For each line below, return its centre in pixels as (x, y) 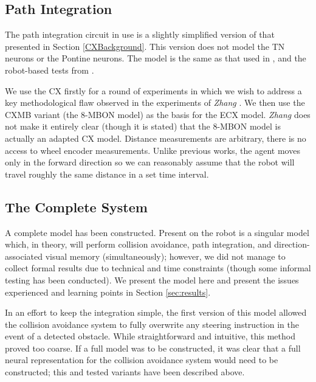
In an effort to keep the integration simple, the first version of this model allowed (156, 312)
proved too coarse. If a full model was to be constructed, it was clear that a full (153, 348)
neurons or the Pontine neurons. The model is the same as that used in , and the (156, 58)
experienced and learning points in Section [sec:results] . (108, 292)
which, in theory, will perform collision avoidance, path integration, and (138, 244)
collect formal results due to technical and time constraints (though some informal (158, 268)
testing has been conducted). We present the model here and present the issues (152, 280)
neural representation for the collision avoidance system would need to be (142, 360)
